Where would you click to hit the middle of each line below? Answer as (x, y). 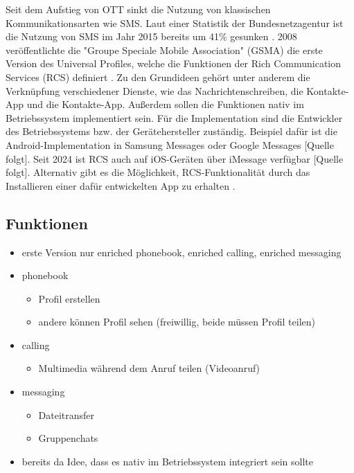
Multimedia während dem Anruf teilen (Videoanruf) (149, 368)
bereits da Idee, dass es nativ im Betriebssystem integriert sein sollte (167, 461)
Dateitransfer (67, 414)
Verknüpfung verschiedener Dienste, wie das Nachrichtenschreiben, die (154, 90)
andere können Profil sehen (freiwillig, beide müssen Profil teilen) (177, 322)
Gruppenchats (68, 438)
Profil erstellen (69, 298)
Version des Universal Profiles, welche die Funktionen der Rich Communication (174, 63)
